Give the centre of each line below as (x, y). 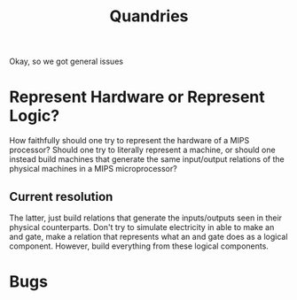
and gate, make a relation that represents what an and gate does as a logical (148, 236)
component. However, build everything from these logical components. (139, 246)
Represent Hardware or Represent (137, 97)
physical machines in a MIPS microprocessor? (93, 169)
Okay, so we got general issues (66, 62)
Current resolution (61, 196)
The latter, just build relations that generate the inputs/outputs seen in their (145, 218)
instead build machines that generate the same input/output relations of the (147, 159)
